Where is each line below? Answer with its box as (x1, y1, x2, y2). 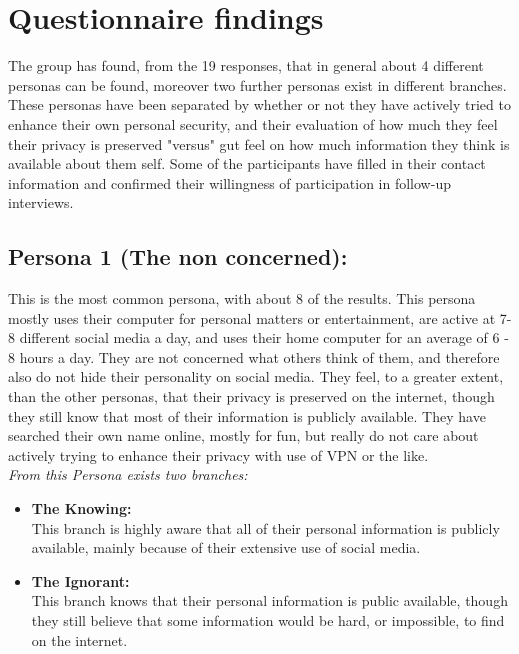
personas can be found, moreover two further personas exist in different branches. (8, 74, 507, 95)
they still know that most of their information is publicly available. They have (8, 405, 486, 426)
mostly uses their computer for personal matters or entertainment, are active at (8, 307, 496, 328)
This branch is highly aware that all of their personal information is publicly (31, 517, 500, 538)
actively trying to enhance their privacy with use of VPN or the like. (8, 444, 429, 465)
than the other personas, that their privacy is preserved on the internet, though (8, 386, 495, 407)
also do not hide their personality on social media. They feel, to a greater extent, (8, 366, 504, 387)
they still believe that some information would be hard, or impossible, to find (31, 609, 505, 630)
